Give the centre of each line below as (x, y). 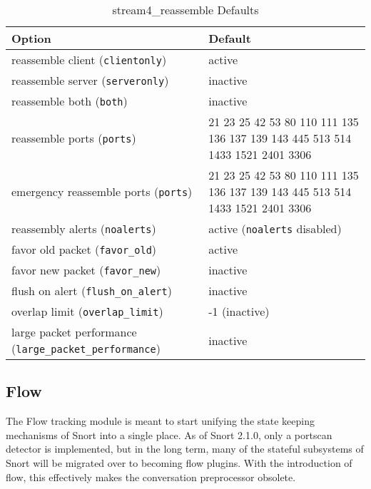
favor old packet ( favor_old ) (84, 249)
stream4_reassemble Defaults (185, 10)
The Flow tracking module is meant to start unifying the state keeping (160, 421)
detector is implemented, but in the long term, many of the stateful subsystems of (185, 449)
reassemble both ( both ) (70, 101)
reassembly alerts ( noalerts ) (84, 228)
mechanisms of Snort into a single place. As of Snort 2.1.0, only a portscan (169, 434)
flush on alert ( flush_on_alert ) (92, 290)
